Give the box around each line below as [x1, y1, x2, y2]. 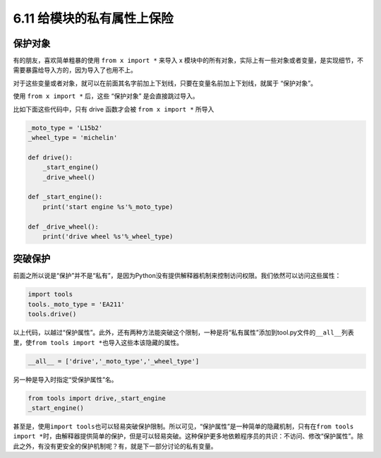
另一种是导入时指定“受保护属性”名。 [13, 375, 118, 384]
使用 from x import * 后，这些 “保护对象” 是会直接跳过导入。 [13, 92, 199, 100]
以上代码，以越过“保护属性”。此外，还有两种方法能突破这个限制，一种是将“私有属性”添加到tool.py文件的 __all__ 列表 [13, 328, 354, 337]
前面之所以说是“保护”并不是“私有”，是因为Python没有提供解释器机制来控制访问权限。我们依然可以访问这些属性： [13, 272, 341, 280]
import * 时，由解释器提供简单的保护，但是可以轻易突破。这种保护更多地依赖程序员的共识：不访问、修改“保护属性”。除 [13, 432, 363, 440]
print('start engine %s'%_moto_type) [42, 203, 174, 211]
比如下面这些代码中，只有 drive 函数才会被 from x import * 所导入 [13, 104, 214, 113]
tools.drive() [28, 311, 77, 318]
